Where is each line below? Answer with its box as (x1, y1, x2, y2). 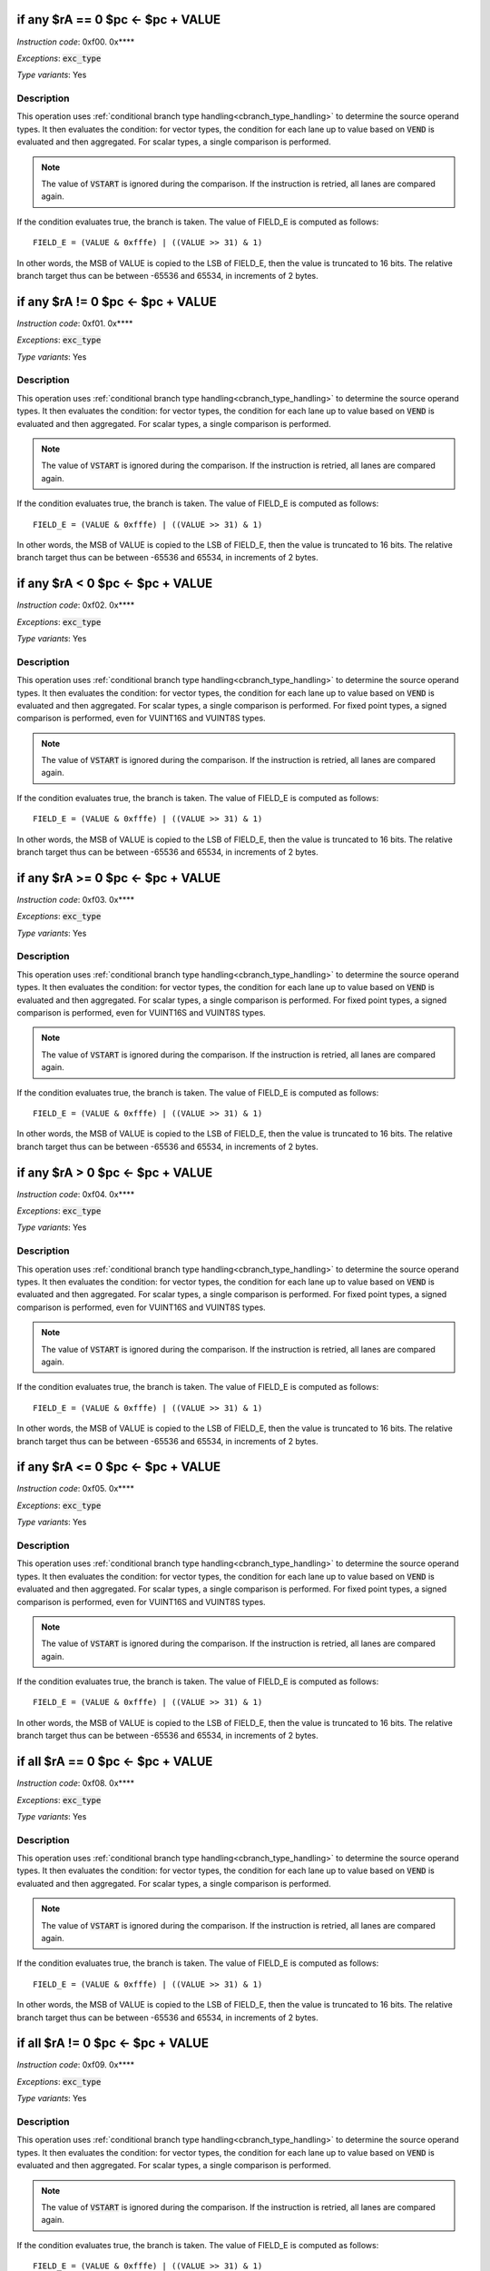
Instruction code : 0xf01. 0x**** (16, 318, 133, 329)
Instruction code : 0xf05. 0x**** (16, 1483, 135, 1494)
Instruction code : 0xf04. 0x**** (16, 1188, 135, 1199)
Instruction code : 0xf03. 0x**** (16, 894, 135, 905)
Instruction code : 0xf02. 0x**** (16, 600, 135, 610)
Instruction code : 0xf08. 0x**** (16, 1778, 135, 1789)
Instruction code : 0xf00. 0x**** (16, 36, 135, 47)
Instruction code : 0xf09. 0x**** (16, 2059, 135, 2070)
